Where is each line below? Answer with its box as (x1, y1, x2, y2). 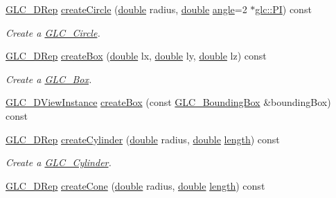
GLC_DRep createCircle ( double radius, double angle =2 (6, 2, 247, 16)
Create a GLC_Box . (6, 71, 92, 86)
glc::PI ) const (255, 2, 312, 16)
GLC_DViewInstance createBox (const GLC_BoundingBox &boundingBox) (6, 95, 331, 109)
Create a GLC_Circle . (6, 25, 100, 39)
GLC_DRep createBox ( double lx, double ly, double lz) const (6, 48, 267, 63)
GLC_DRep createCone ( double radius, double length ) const (6, 178, 265, 192)
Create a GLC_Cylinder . (6, 155, 112, 170)
